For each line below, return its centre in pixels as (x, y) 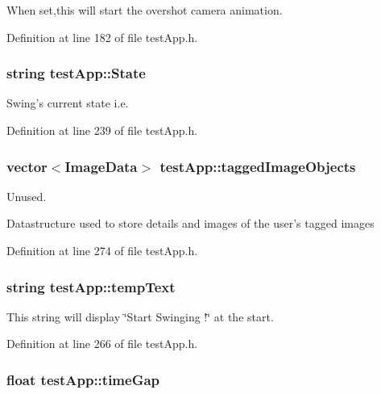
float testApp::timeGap (83, 379)
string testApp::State (76, 73)
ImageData (101, 166)
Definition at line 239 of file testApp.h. (102, 130)
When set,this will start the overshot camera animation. (145, 10)
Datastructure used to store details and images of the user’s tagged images (190, 223)
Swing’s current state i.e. (68, 103)
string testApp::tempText (91, 286)
